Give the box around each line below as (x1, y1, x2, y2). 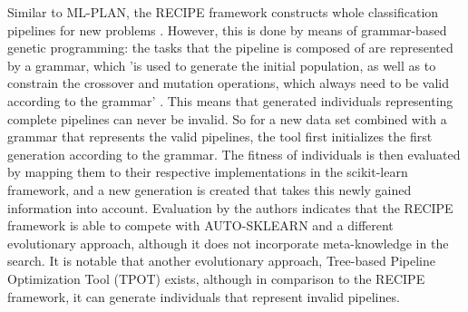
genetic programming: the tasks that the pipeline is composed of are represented (7, 38, 453, 57)
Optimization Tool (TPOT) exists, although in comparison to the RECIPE (7, 268, 425, 288)
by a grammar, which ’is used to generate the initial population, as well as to (7, 55, 436, 74)
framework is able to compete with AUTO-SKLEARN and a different (7, 216, 394, 235)
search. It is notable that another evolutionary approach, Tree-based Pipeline (7, 251, 435, 270)
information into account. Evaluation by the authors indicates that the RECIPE (7, 198, 453, 217)
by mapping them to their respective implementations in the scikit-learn (7, 162, 408, 181)
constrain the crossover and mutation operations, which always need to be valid (7, 73, 450, 93)
